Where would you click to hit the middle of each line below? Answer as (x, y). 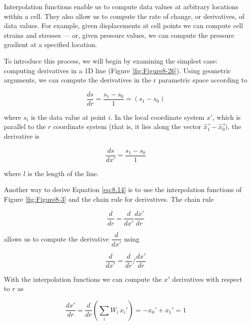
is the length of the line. (63, 173)
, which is (227, 117)
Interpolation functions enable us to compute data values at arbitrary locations (121, 6)
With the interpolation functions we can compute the (83, 279)
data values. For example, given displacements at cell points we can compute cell (124, 25)
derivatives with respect (207, 279)
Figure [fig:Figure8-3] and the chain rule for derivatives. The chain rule (109, 199)
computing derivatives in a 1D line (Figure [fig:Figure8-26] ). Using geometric (118, 70)
